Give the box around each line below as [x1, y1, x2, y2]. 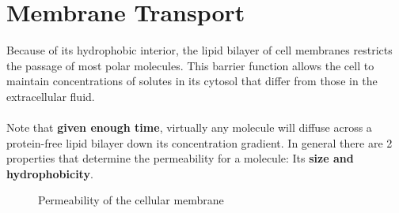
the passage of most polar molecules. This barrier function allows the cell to [6, 57, 374, 73]
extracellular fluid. [6, 88, 95, 104]
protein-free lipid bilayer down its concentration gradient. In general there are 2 [6, 134, 393, 151]
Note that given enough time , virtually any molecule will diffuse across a [6, 119, 372, 136]
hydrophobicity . [6, 165, 93, 181]
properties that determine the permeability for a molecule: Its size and [6, 150, 354, 166]
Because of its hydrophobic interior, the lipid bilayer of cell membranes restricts [6, 42, 393, 58]
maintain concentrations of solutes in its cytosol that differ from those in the [6, 73, 378, 89]
